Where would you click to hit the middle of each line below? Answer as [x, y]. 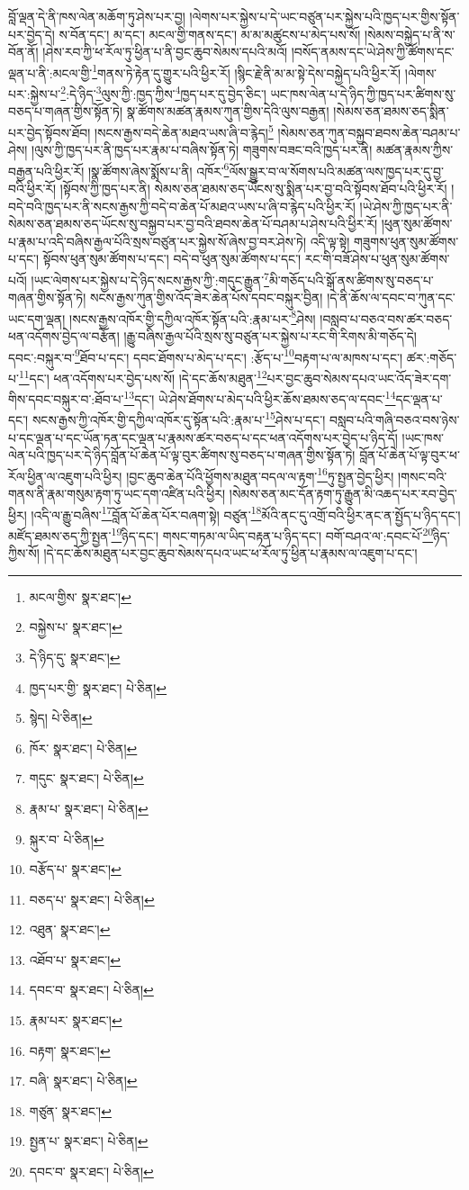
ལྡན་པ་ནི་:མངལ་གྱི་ [50, 72]
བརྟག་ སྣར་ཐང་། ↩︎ [70, 1050]
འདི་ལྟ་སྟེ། [330, 241]
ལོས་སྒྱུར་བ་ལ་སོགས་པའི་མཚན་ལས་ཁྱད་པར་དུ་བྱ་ [336, 171]
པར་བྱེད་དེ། [32, 34]
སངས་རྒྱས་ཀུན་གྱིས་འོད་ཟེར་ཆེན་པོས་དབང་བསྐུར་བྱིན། [206, 297]
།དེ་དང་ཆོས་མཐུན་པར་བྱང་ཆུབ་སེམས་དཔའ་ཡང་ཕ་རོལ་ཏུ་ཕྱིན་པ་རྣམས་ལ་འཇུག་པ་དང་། [230, 553]
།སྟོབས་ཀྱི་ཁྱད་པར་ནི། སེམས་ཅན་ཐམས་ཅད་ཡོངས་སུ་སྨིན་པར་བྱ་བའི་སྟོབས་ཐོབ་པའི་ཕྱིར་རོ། [253, 188]
